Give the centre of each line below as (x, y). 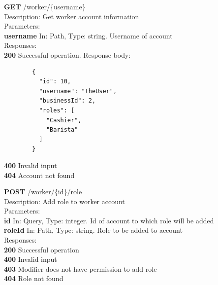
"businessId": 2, (67, 101)
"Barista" (62, 130)
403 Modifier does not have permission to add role (80, 268)
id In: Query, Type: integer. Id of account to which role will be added (109, 220)
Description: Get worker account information (72, 16)
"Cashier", (64, 120)
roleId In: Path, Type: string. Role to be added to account (93, 230)
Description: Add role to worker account (64, 201)
